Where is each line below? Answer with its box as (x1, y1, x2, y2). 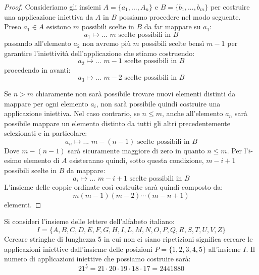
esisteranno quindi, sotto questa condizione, (69, 155, 204, 166)
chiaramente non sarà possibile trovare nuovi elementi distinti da (35, 88, 236, 98)
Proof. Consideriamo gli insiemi (4, 2, 101, 12)
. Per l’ (227, 145, 248, 155)
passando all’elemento (4, 38, 71, 48)
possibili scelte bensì (141, 38, 204, 48)
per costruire (210, 2, 250, 12)
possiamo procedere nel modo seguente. (119, 11, 241, 22)
